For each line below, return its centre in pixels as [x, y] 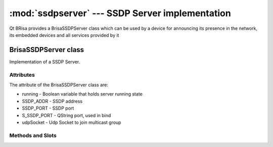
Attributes [22, 75]
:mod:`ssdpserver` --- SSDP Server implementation [120, 13]
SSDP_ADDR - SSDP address [52, 101]
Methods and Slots [33, 135]
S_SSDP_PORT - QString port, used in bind [66, 115]
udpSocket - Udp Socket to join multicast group [72, 122]
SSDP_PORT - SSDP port [48, 108]
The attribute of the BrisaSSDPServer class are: [59, 85]
